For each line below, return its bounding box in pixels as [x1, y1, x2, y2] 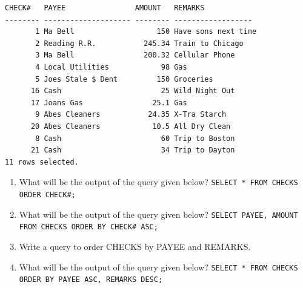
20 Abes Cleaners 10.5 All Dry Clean [30, 122, 231, 131]
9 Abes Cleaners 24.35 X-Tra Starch [35, 110, 227, 119]
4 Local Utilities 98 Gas [35, 62, 187, 71]
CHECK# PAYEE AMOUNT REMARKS [5, 4, 205, 12]
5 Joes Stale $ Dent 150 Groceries [35, 74, 213, 83]
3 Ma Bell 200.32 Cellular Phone [35, 51, 235, 60]
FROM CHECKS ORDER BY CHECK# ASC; [19, 223, 158, 232]
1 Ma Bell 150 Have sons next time [35, 27, 257, 36]
